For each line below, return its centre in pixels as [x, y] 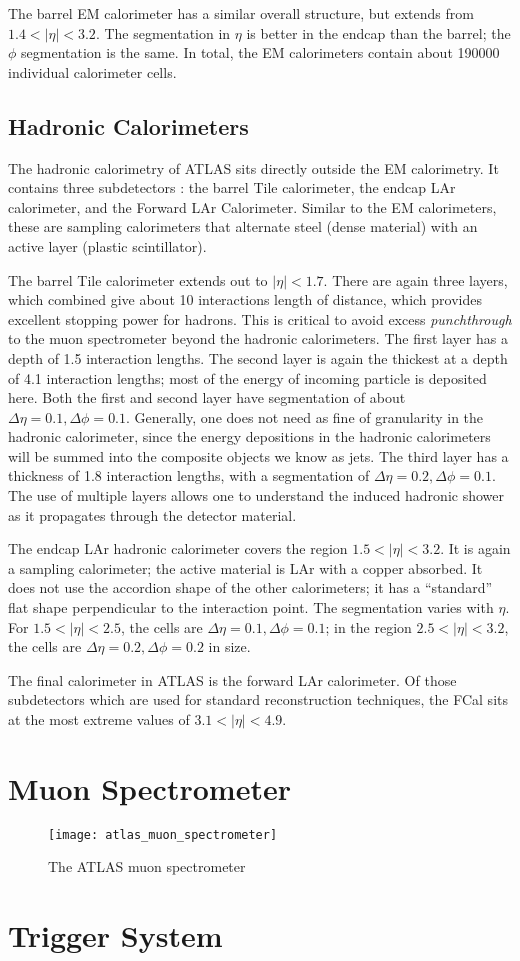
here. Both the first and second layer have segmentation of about [207, 397]
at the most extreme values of [99, 719]
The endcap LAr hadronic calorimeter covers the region [178, 548]
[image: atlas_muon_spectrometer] [163, 834]
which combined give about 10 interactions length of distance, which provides [245, 299]
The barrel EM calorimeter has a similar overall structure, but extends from [241, 13]
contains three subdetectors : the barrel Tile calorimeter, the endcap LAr [232, 187]
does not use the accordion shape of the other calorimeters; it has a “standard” [250, 587]
